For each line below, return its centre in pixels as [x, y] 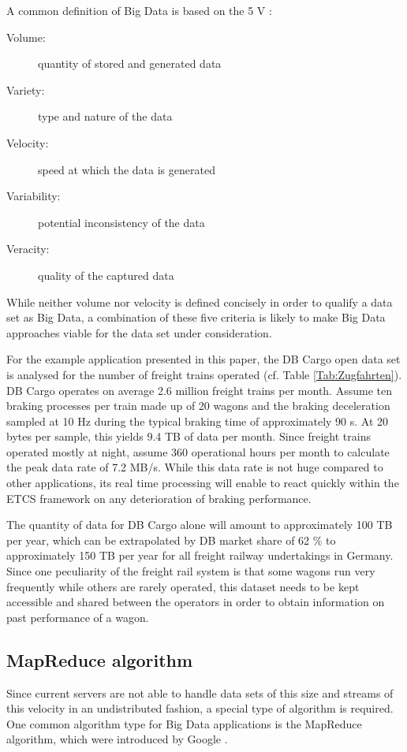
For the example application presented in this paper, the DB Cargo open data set [203, 359]
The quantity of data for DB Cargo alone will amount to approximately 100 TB [200, 525]
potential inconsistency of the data [121, 222]
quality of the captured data [106, 275]
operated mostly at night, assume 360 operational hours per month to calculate [198, 451]
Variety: [26, 89]
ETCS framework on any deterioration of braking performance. [159, 498]
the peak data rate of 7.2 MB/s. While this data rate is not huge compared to [195, 467]
